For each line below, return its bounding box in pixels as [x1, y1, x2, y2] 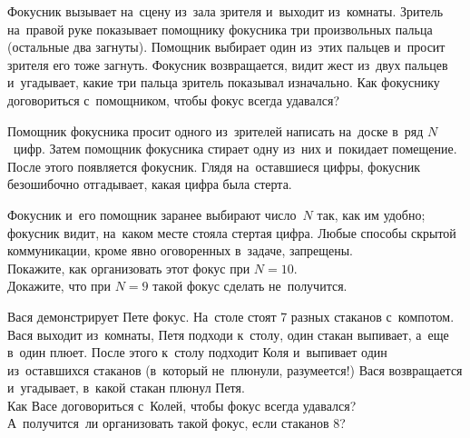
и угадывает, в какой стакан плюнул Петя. [7, 378, 245, 397]
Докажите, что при [7, 276, 112, 295]
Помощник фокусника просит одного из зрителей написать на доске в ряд [7, 121, 424, 140]
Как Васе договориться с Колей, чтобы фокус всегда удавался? [7, 395, 357, 414]
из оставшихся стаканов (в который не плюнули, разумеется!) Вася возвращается [7, 360, 463, 379]
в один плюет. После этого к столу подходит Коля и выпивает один [7, 343, 387, 362]
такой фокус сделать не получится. [152, 276, 348, 295]
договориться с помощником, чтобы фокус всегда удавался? [7, 90, 339, 109]
